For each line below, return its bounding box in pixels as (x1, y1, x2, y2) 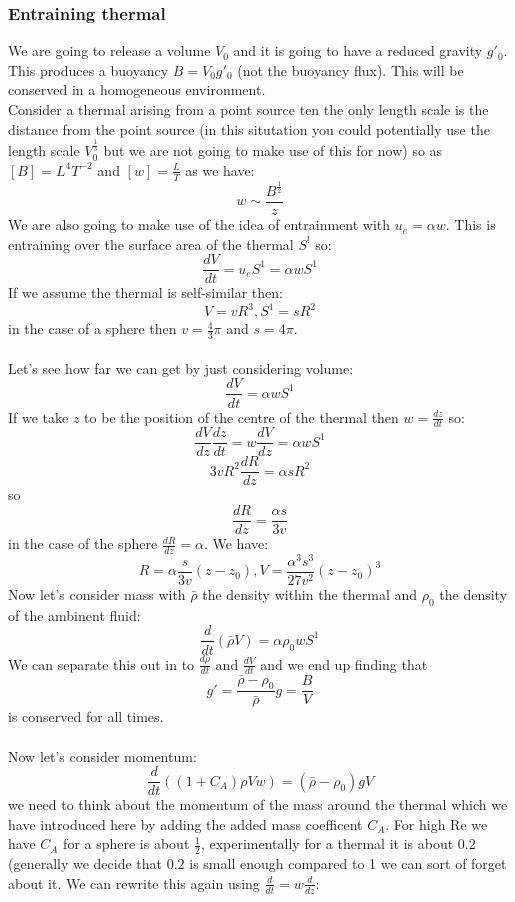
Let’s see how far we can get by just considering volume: (8, 357, 354, 378)
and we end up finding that (260, 653, 428, 674)
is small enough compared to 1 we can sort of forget (189, 853, 507, 874)
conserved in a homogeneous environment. (8, 79, 266, 100)
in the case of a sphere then (8, 318, 177, 339)
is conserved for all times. (8, 706, 164, 727)
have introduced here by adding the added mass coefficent (8, 813, 363, 834)
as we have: (185, 159, 255, 180)
